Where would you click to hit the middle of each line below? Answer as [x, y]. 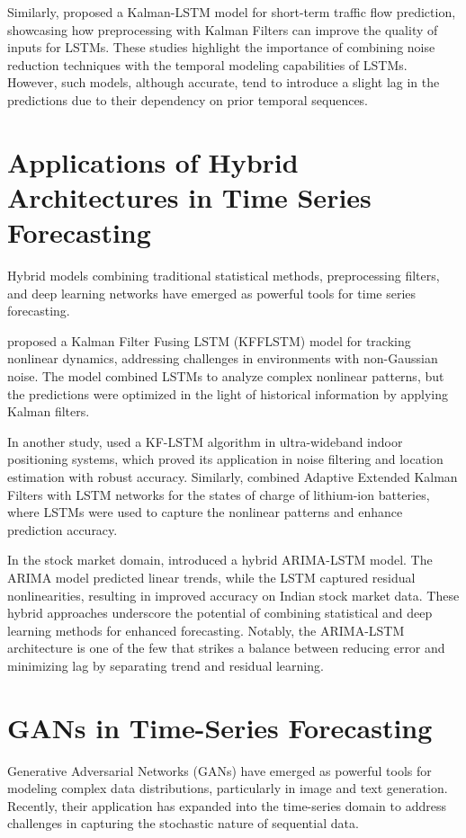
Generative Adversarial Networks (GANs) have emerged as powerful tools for [220, 770]
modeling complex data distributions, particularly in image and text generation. [228, 788]
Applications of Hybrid [153, 161]
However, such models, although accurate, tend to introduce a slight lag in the [224, 82]
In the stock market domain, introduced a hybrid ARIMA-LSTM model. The [220, 560]
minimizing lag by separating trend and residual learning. [166, 665]
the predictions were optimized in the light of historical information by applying [228, 393]
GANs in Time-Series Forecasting [220, 727]
